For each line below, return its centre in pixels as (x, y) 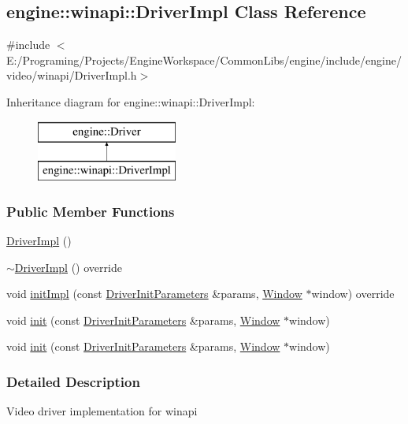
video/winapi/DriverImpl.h (72, 75)
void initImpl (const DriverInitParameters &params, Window (154, 294)
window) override (353, 294)
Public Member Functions (91, 211)
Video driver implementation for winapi (102, 411)
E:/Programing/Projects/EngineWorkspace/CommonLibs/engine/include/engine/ (204, 60)
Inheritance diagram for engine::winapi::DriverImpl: (131, 101)
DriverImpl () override (68, 267)
